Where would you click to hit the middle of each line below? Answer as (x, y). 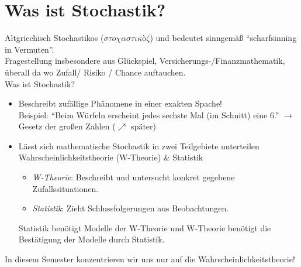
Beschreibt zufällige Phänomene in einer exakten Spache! (120, 103)
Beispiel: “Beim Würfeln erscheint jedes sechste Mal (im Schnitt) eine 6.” (149, 114)
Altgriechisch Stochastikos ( (54, 38)
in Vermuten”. (30, 49)
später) (144, 126)
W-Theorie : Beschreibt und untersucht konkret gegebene (134, 177)
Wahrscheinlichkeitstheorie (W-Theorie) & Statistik (111, 157)
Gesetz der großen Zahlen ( (67, 126)
